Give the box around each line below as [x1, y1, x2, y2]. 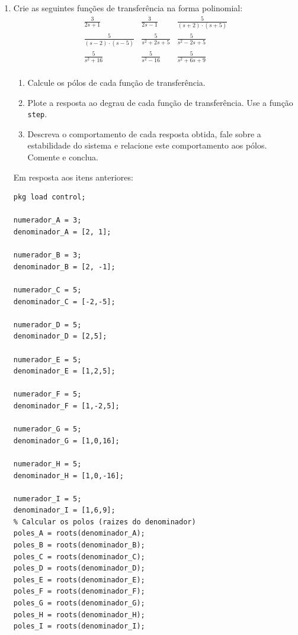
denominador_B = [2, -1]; [13, 262, 116, 271]
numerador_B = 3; [13, 251, 82, 260]
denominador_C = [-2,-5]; [13, 297, 116, 306]
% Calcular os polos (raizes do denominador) [13, 517, 196, 526]
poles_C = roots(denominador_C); [13, 552, 145, 561]
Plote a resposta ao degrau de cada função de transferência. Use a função [27, 96, 293, 108]
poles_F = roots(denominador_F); [13, 587, 145, 596]
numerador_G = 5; [13, 425, 82, 434]
